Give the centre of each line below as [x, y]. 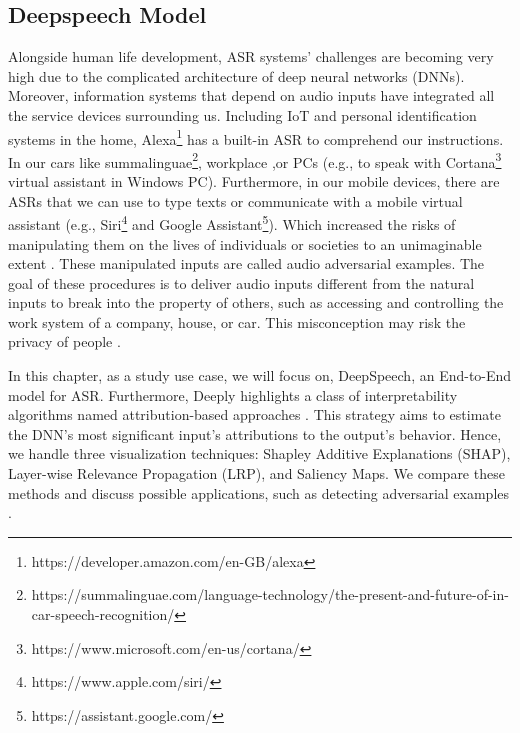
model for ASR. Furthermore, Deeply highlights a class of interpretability [233, 394]
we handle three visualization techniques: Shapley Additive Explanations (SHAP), [259, 453]
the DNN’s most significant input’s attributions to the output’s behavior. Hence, [255, 433]
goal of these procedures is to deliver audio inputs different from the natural [241, 282]
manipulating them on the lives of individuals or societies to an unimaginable [245, 243]
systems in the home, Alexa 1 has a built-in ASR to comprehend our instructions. [256, 137]
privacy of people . [64, 341]
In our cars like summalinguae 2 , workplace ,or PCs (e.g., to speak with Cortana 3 [255, 160]
